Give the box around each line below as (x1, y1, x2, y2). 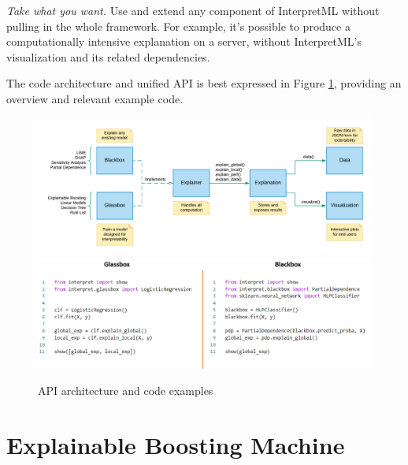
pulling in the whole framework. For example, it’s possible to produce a (6, 17, 351, 34)
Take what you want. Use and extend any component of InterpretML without (6, 2, 380, 18)
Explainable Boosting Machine (6, 428, 345, 460)
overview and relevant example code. (6, 90, 184, 106)
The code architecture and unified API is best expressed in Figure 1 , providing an (6, 75, 402, 91)
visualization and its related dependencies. (6, 48, 210, 65)
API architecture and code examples (38, 382, 213, 399)
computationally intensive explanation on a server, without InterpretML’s (6, 33, 362, 50)
